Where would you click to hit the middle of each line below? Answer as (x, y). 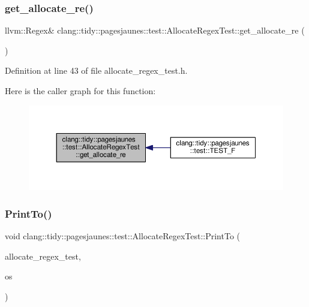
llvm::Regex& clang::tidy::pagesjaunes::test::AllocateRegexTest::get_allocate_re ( (155, 30)
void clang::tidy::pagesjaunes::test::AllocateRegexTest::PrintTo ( (122, 236)
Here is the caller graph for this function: (80, 91)
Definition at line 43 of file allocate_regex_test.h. (96, 70)
